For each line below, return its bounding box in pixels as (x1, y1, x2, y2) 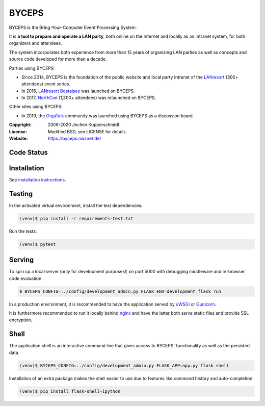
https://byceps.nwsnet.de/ (48, 135, 102, 142)
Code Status (9, 148, 48, 156)
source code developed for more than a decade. (9, 56, 107, 62)
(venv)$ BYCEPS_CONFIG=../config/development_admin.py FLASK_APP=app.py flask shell (19, 363, 229, 368)
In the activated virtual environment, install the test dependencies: (9, 203, 143, 208)
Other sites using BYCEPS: (9, 103, 63, 110)
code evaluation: (9, 275, 43, 281)
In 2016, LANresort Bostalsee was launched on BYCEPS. (21, 88, 135, 94)
